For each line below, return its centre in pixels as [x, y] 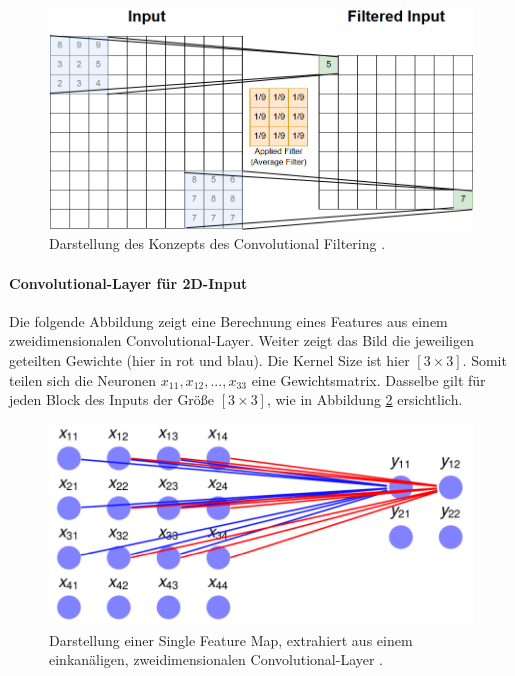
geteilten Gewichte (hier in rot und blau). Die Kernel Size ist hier [209, 360]
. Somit [484, 360]
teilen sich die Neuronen [83, 379]
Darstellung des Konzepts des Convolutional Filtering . [217, 243]
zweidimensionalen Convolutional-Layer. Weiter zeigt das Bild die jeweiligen [241, 340]
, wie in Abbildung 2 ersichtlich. [364, 399]
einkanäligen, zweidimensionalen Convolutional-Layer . [216, 659]
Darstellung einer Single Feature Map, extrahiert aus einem [231, 639]
